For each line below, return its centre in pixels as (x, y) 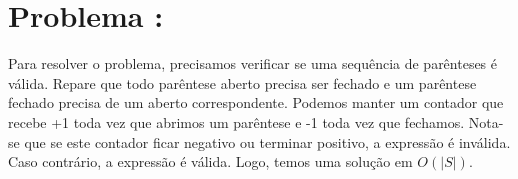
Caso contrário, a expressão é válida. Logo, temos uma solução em (210, 161)
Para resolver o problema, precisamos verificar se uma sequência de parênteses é (253, 63)
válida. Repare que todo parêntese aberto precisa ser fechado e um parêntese (242, 82)
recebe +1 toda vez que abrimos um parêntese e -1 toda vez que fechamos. (236, 121)
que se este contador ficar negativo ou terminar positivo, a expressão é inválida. (267, 141)
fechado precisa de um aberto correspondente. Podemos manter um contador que (256, 102)
